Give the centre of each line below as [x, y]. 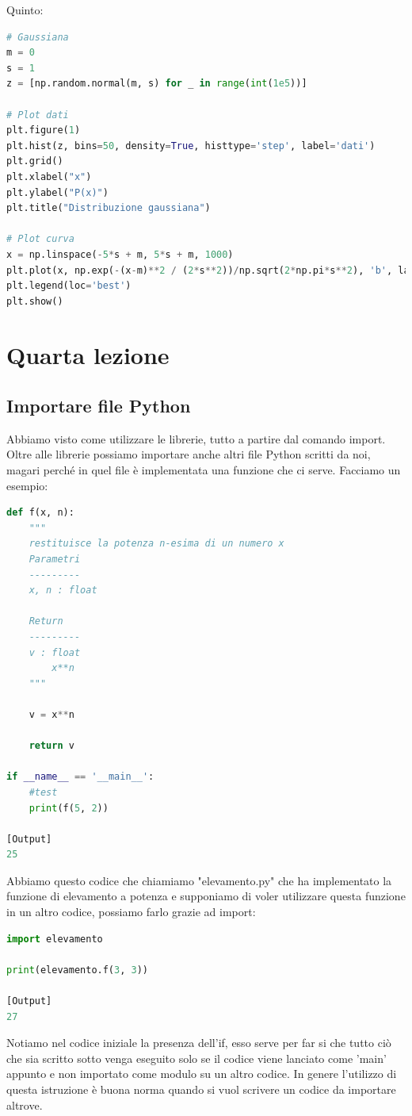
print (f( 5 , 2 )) [69, 808]
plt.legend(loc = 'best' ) [69, 286]
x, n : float [63, 591]
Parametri [55, 560]
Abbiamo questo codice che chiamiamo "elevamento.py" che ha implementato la [199, 880]
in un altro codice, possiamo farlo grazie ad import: [131, 912]
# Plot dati [38, 115]
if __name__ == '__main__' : [80, 777]
